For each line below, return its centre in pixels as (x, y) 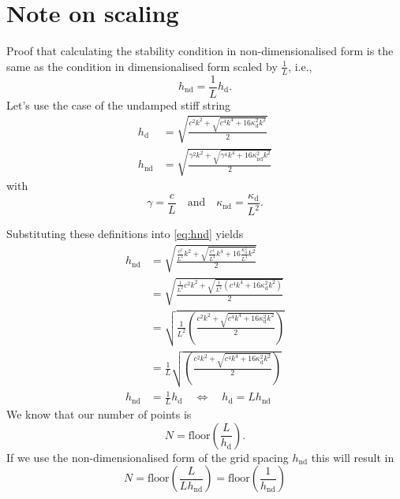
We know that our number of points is (99, 414)
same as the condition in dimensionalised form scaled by (142, 66)
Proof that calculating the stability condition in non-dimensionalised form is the (200, 51)
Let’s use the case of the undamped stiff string (119, 104)
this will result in (353, 457)
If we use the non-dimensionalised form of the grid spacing (148, 457)
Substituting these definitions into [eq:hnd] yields (125, 234)
